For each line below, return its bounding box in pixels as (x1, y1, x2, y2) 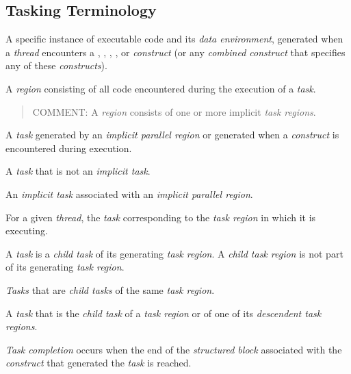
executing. (5, 223, 48, 238)
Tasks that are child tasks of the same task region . (5, 282, 215, 297)
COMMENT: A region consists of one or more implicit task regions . (32, 104, 316, 119)
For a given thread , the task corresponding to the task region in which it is (5, 210, 316, 224)
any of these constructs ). (5, 58, 107, 73)
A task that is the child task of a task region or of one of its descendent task (5, 306, 322, 320)
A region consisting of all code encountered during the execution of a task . (5, 81, 316, 95)
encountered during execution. (5, 140, 132, 155)
